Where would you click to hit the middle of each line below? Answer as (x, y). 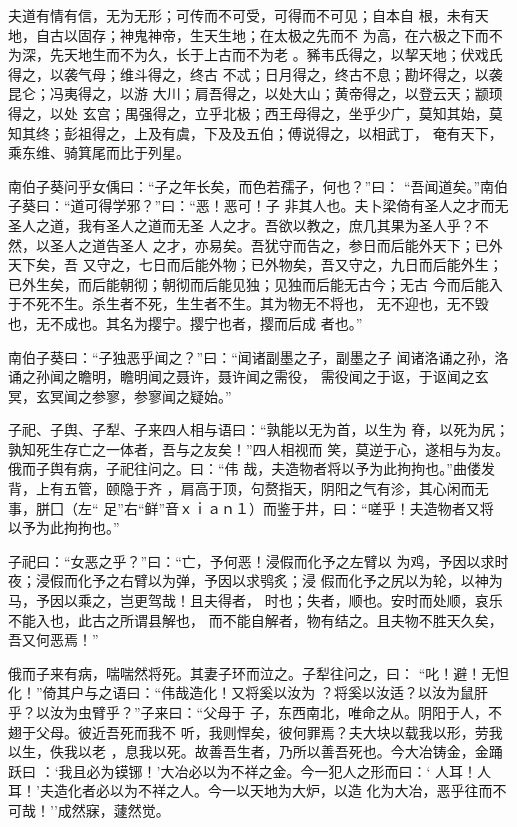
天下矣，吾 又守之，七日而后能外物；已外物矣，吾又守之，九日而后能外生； (255, 264)
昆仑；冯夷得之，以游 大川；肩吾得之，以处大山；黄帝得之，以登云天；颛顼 (255, 93)
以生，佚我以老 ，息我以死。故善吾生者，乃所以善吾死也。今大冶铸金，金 (248, 751)
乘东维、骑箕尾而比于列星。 (99, 152)
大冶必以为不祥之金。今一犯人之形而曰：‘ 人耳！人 (325, 770)
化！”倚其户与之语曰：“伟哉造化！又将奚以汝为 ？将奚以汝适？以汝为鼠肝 (248, 692)
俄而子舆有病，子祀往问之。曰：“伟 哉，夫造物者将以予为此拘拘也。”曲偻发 (251, 468)
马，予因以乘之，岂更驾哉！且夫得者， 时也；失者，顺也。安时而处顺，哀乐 (255, 600)
